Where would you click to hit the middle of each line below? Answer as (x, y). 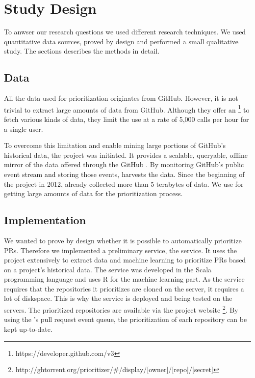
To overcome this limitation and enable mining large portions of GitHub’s (115, 145)
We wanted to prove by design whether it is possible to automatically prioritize (123, 240)
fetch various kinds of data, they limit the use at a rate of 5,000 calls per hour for (127, 119)
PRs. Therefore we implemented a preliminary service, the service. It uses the (120, 250)
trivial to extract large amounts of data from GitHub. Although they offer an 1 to (127, 109)
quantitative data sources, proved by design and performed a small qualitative (121, 41)
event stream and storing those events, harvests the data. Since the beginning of (124, 174)
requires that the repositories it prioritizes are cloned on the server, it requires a (124, 288)
